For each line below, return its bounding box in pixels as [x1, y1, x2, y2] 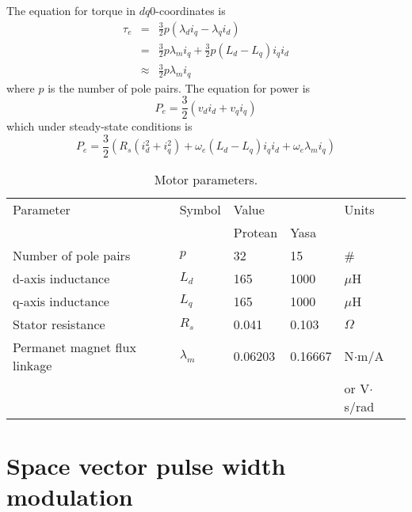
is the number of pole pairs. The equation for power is [48, 79, 311, 96]
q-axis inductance [13, 291, 109, 310]
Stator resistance [13, 314, 105, 333]
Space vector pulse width [6, 449, 286, 482]
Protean [233, 222, 278, 241]
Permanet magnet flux [13, 337, 136, 356]
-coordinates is [155, 2, 226, 18]
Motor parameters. [154, 169, 258, 188]
